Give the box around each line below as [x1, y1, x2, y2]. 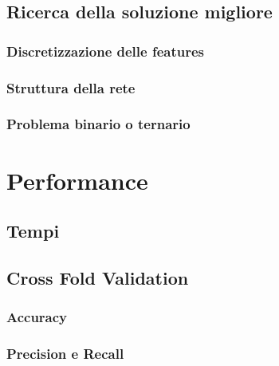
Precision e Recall [6, 344, 124, 364]
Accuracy [6, 307, 68, 327]
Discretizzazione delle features [6, 41, 205, 61]
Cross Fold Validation [6, 265, 189, 289]
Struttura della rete [6, 77, 136, 97]
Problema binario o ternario [6, 114, 191, 134]
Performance [6, 163, 148, 196]
